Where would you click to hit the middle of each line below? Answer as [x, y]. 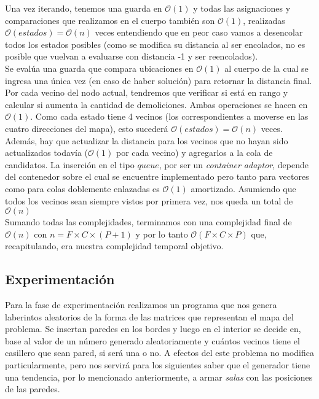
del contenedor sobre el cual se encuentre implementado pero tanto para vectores [157, 176]
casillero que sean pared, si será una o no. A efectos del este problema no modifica [160, 353]
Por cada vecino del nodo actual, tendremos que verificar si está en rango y [147, 92]
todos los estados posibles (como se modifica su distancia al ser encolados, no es [155, 44]
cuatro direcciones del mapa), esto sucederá [87, 128]
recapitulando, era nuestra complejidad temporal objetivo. [114, 246]
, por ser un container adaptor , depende [234, 164]
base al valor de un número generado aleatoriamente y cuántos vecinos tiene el [152, 340]
